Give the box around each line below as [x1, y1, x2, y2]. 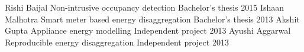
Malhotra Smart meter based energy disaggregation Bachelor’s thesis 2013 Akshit [5, 12, 300, 25]
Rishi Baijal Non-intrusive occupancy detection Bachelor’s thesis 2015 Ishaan [5, 1, 284, 13]
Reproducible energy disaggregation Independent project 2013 [5, 35, 229, 48]
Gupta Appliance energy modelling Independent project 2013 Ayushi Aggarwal [5, 24, 291, 37]
